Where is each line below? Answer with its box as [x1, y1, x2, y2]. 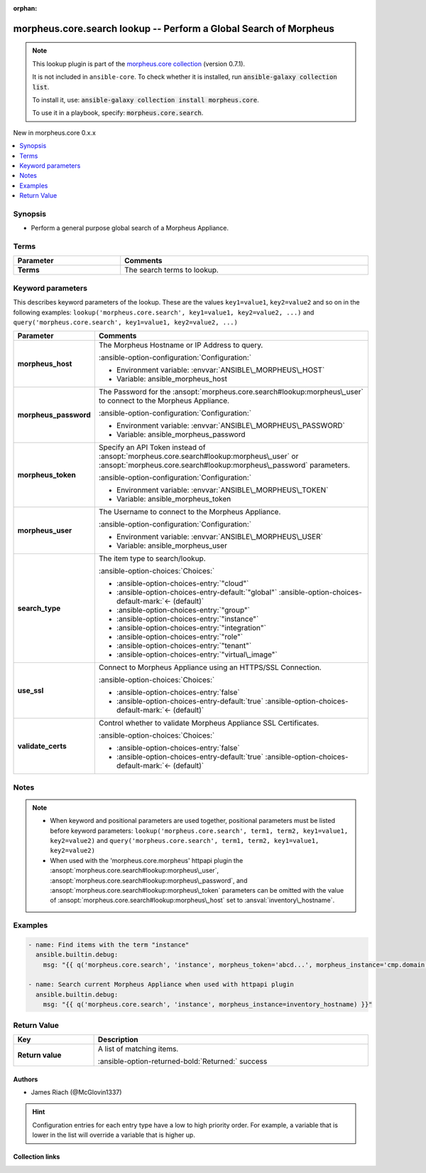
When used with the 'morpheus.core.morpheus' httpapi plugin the [50, 856, 244, 864]
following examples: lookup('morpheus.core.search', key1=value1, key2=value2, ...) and [13, 308, 315, 317]
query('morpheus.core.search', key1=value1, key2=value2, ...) [13, 318, 238, 327]
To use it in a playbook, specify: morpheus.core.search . [32, 109, 204, 117]
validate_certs [17, 741, 67, 751]
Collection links [13, 1152, 60, 1161]
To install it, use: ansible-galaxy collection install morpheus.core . [32, 95, 259, 104]
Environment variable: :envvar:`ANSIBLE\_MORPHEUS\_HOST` [116, 365, 325, 375]
